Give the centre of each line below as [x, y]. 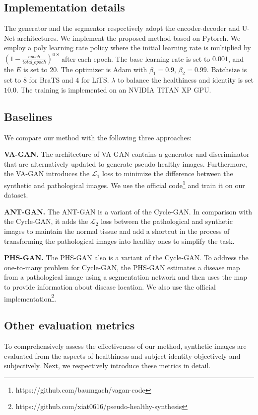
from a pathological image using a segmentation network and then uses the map [126, 277]
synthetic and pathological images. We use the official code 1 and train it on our [125, 184]
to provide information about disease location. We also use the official [110, 287]
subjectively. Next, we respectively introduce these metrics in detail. [107, 365]
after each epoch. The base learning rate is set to [136, 58]
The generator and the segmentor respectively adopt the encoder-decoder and [122, 28]
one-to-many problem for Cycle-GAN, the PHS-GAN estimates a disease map [122, 267]
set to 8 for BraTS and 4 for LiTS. [57, 80]
